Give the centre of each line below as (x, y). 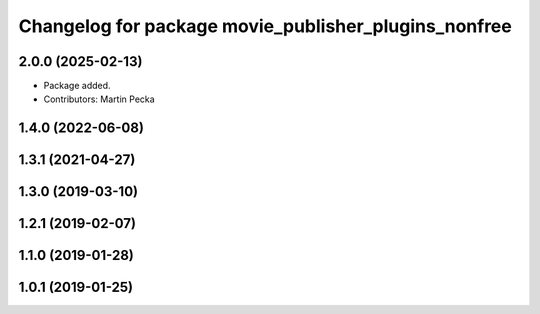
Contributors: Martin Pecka (99, 99)
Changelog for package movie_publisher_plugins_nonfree (265, 26)
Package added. (77, 86)
